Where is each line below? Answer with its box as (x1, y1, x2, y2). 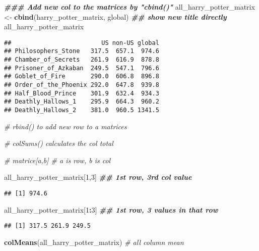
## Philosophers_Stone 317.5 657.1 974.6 (4, 47, 159, 55)
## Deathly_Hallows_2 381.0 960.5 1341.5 (4, 107, 159, 114)
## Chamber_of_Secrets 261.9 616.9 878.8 (4, 56, 159, 64)
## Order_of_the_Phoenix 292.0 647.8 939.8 (4, 81, 159, 89)
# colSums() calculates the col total (4, 138, 113, 148)
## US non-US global (4, 39, 159, 46)
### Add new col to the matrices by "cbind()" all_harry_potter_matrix (4, 2, 255, 12)
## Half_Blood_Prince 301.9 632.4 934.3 (4, 89, 159, 97)
